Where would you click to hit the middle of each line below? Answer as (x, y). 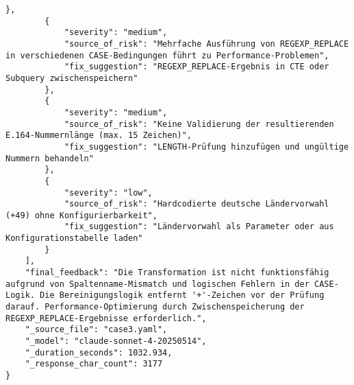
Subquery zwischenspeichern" (72, 78)
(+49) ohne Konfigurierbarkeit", (81, 215)
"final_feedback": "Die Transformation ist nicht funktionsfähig (177, 273)
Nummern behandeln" (50, 158)
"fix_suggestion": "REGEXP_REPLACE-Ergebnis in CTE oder (197, 67)
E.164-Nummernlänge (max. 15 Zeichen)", (99, 136)
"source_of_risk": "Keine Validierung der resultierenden (199, 124)
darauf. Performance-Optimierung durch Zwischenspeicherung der (155, 307)
